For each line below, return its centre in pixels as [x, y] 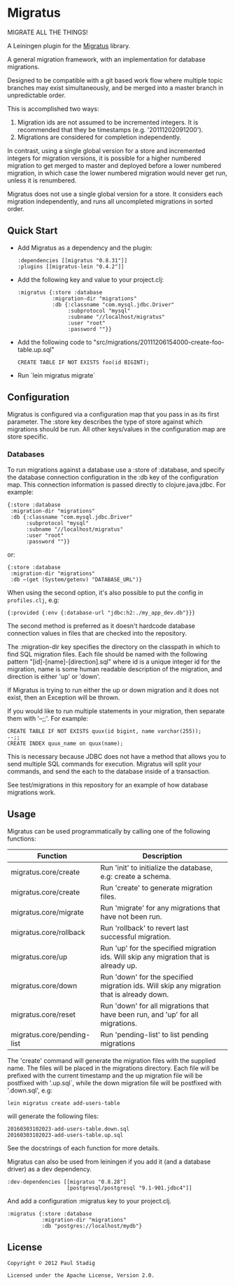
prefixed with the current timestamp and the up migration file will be [105, 1076]
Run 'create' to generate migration [157, 887]
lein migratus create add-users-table [64, 1103]
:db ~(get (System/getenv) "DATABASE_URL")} [76, 579]
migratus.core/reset [43, 1014]
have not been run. [131, 916]
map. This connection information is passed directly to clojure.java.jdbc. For [116, 485]
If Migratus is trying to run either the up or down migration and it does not [113, 690]
